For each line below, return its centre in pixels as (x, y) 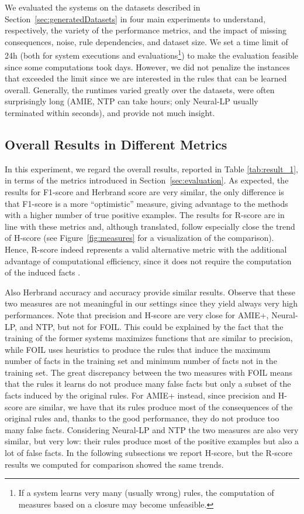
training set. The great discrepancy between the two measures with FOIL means (149, 372)
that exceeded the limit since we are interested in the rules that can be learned (146, 78)
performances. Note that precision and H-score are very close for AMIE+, (137, 314)
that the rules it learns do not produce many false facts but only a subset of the (148, 384)
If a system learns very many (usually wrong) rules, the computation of (146, 493)
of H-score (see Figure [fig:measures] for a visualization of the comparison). (139, 238)
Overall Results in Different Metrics (116, 144)
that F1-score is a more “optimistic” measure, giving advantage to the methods (146, 203)
